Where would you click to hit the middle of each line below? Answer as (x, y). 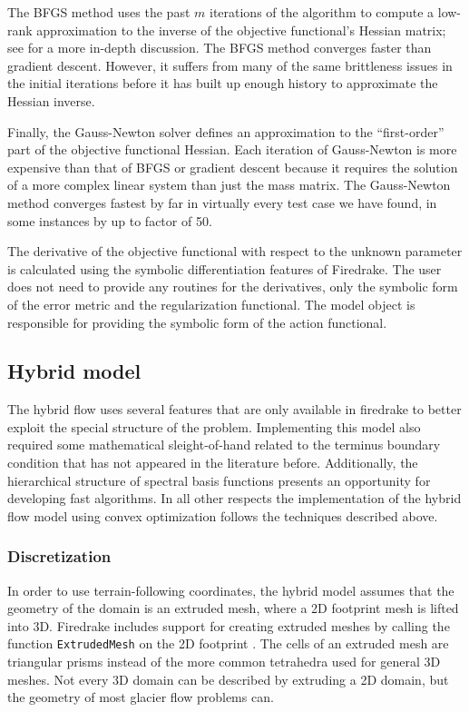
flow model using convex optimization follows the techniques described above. (223, 515)
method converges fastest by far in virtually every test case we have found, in (222, 202)
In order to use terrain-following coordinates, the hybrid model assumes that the (231, 590)
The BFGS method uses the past (99, 12)
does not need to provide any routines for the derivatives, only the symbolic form (233, 287)
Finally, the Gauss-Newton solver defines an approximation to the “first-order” (226, 131)
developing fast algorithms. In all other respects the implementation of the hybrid (234, 498)
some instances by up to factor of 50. (110, 220)
